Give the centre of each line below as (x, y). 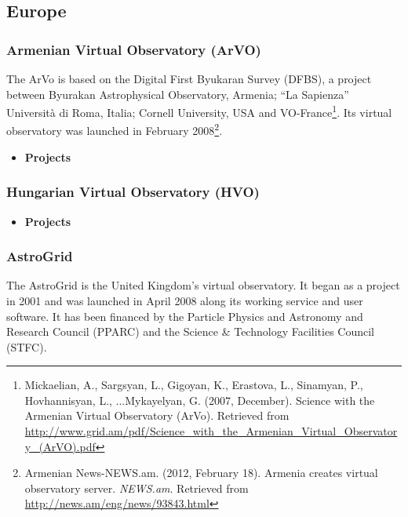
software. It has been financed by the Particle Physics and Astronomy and (185, 316)
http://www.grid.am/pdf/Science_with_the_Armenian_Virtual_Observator (211, 431)
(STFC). (27, 346)
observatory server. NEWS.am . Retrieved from (137, 488)
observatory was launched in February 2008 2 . (115, 129)
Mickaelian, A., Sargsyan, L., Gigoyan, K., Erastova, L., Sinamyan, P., (194, 385)
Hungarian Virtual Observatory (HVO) (133, 192)
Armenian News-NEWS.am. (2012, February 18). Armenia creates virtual (201, 473)
